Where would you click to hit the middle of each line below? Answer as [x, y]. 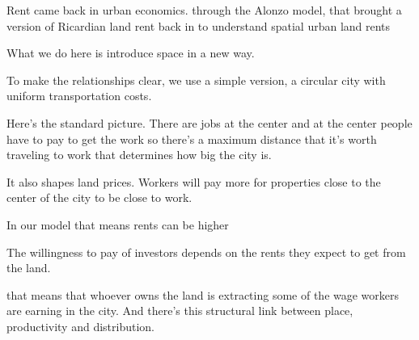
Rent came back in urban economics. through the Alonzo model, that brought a [204, 10]
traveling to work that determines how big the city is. [139, 155]
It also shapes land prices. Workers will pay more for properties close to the [194, 181]
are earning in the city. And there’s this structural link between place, [180, 311]
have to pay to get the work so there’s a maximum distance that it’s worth [192, 139]
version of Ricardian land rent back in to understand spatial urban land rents [199, 25]
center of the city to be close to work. [99, 197]
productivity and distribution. [81, 326]
